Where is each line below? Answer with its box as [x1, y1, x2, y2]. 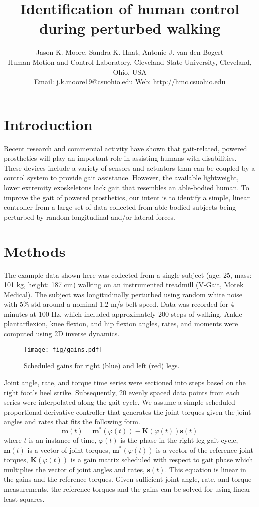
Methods [4, 241, 66, 261]
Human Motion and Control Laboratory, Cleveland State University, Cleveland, [8, 56, 252, 67]
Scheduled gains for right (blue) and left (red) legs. [24, 360, 180, 371]
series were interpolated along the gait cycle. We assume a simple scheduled [4, 397, 235, 407]
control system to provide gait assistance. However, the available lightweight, [4, 172, 239, 183]
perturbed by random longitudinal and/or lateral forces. [4, 211, 175, 222]
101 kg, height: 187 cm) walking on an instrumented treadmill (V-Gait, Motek [4, 279, 244, 290]
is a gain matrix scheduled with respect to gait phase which [70, 454, 253, 465]
